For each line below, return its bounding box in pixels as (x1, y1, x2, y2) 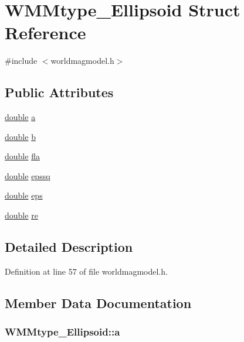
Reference (5, 20, 86, 45)
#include (5, 54, 38, 67)
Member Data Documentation (5, 293, 192, 312)
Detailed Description (5, 238, 133, 256)
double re (5, 209, 38, 221)
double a (5, 111, 36, 123)
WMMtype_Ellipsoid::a (5, 324, 120, 339)
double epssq (5, 169, 50, 182)
